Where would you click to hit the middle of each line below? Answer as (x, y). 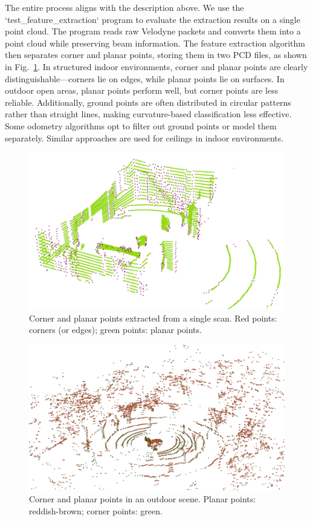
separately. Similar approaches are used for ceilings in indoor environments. (144, 138)
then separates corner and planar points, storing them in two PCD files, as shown (156, 55)
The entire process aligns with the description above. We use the (124, 7)
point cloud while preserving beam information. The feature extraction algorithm (155, 43)
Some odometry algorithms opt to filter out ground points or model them (141, 125)
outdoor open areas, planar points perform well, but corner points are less (142, 90)
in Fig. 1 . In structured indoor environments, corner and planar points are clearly (156, 66)
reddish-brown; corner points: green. (96, 510)
